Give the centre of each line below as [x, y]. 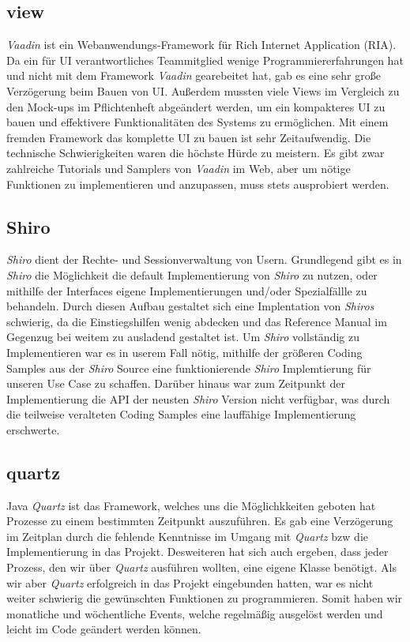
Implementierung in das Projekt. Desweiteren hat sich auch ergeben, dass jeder [197, 552]
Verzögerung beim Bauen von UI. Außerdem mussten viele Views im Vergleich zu [203, 90]
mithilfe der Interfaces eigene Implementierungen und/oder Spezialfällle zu [187, 290]
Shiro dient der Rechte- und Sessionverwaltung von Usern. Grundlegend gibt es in [204, 259]
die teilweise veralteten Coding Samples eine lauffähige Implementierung [181, 414]
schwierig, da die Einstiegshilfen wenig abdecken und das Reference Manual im [197, 321]
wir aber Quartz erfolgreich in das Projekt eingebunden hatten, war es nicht [190, 582]
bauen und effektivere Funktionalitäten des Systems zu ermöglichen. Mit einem [197, 122]
